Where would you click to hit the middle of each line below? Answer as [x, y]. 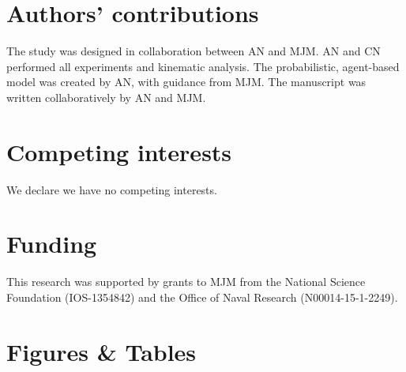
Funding [52, 244]
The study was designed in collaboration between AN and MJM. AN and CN [194, 51]
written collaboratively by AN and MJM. [106, 97]
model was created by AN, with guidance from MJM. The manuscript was [186, 82]
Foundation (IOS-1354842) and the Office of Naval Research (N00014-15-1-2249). [202, 297]
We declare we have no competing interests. [112, 189]
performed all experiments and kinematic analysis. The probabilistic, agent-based [203, 66]
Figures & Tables [101, 351]
